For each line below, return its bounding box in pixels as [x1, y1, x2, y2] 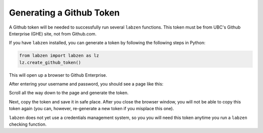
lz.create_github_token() [19, 60, 81, 65]
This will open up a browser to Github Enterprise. [9, 72, 107, 78]
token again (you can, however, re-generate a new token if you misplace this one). [9, 106, 174, 112]
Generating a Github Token [9, 7, 120, 18]
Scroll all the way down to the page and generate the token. [9, 90, 129, 96]
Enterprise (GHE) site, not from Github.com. [9, 31, 97, 36]
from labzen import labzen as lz [19, 53, 99, 58]
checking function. [9, 121, 47, 127]
